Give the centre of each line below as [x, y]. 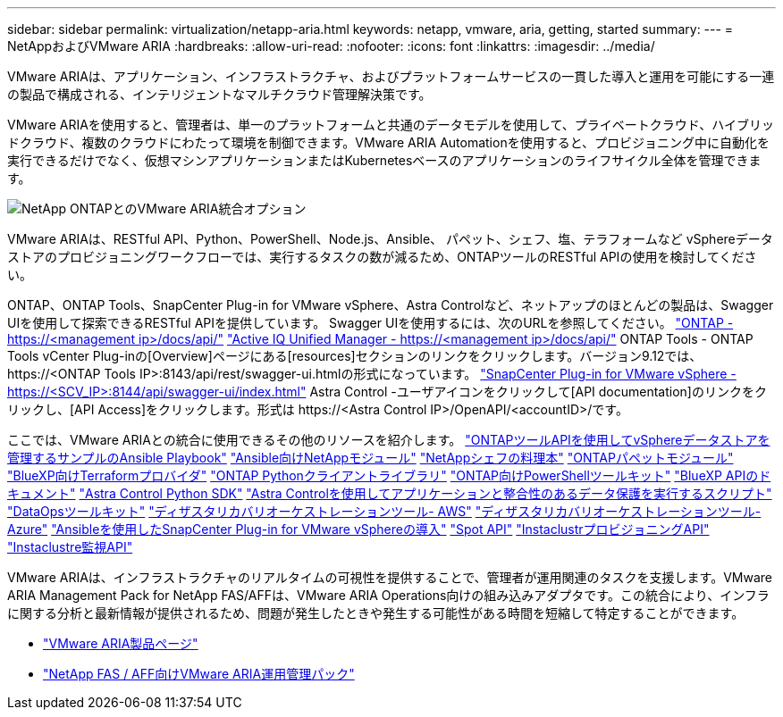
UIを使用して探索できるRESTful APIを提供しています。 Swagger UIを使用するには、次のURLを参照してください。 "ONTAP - [370, 323]
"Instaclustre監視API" [70, 547]
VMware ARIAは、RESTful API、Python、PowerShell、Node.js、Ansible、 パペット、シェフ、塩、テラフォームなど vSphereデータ [390, 239]
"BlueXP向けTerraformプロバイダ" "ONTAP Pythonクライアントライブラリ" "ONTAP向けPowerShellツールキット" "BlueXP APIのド [389, 475]
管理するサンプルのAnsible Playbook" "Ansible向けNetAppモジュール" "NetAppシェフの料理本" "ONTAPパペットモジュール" [370, 458]
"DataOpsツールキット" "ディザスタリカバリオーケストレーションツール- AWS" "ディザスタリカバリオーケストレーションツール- [384, 511]
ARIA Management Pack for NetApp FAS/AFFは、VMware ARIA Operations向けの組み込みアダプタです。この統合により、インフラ [388, 595]
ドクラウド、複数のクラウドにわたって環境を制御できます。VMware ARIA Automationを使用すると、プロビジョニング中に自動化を [389, 142]
